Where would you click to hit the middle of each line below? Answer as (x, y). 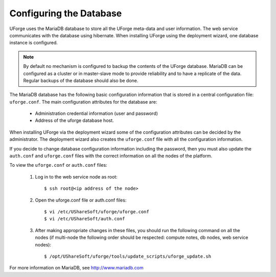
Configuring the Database (66, 13)
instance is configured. (34, 43)
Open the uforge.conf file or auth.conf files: (81, 200)
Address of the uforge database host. (75, 120)
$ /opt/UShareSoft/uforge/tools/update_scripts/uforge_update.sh (128, 256)
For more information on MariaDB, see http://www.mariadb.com (76, 268)
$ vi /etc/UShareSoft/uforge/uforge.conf (97, 211)
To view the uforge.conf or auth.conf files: (58, 165)
